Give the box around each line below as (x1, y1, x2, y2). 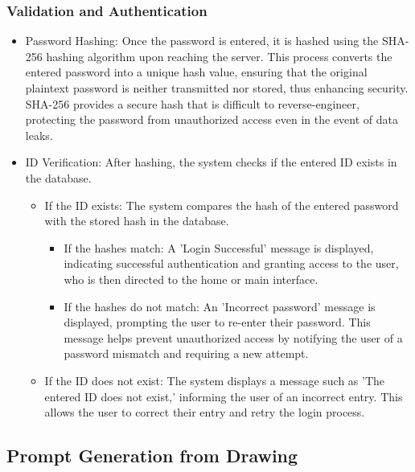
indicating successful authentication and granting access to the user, (64, 255, 399, 272)
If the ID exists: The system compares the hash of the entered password (44, 196, 399, 213)
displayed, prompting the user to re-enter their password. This (64, 314, 371, 330)
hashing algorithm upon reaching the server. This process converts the (46, 47, 392, 64)
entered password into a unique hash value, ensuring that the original (25, 64, 368, 80)
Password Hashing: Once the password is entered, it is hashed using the (25, 32, 379, 49)
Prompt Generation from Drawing (6, 443, 298, 468)
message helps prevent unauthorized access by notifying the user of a (64, 329, 403, 346)
